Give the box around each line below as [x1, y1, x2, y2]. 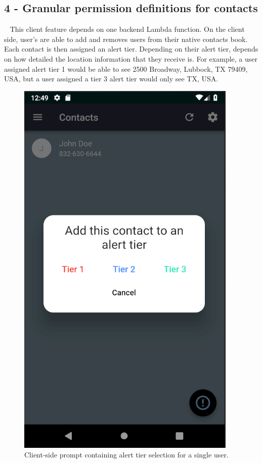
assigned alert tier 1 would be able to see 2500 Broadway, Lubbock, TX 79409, [4, 63, 248, 74]
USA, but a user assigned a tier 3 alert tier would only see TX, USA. [4, 73, 219, 84]
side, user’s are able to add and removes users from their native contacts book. [4, 33, 248, 44]
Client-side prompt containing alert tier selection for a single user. [24, 449, 229, 460]
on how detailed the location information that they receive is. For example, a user [4, 53, 258, 64]
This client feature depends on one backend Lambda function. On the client [10, 24, 245, 34]
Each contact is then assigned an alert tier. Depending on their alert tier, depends [4, 43, 258, 54]
